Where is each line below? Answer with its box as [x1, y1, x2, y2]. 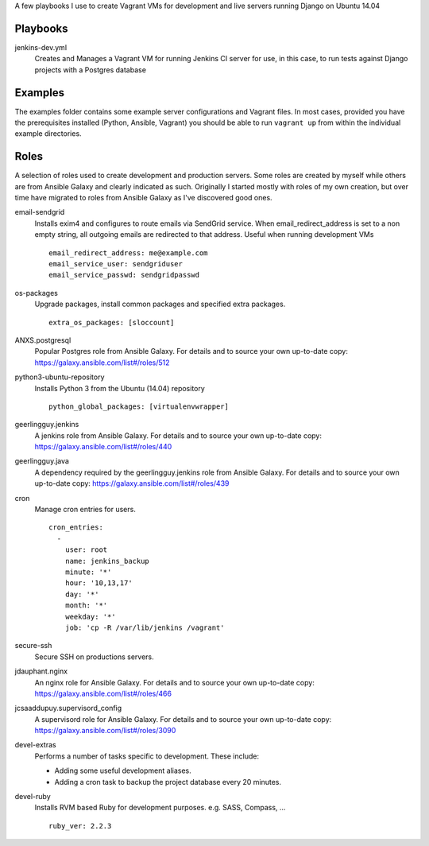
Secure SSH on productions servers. [34, 652, 154, 662]
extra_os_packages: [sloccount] [48, 318, 175, 327]
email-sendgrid [14, 208, 65, 217]
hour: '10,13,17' [64, 579, 133, 588]
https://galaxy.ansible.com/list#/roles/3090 [34, 726, 176, 735]
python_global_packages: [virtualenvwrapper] [48, 402, 230, 411]
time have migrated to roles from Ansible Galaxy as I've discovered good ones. [14, 193, 273, 203]
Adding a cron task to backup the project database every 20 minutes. [54, 777, 282, 786]
